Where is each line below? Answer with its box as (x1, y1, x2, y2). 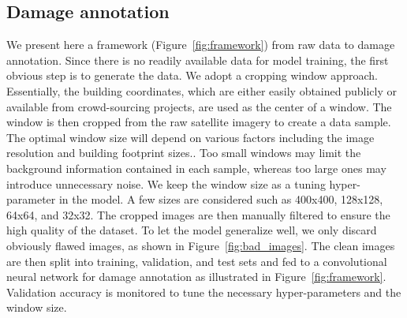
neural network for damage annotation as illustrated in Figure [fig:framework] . (6, 268, 386, 285)
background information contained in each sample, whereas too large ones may (6, 159, 386, 176)
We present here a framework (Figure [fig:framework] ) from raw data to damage (6, 36, 395, 53)
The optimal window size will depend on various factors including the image (6, 129, 375, 145)
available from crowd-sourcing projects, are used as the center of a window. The (6, 98, 392, 114)
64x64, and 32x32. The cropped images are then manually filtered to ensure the (6, 206, 390, 223)
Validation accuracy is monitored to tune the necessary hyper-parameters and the (6, 283, 401, 300)
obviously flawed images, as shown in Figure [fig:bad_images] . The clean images (6, 237, 395, 253)
